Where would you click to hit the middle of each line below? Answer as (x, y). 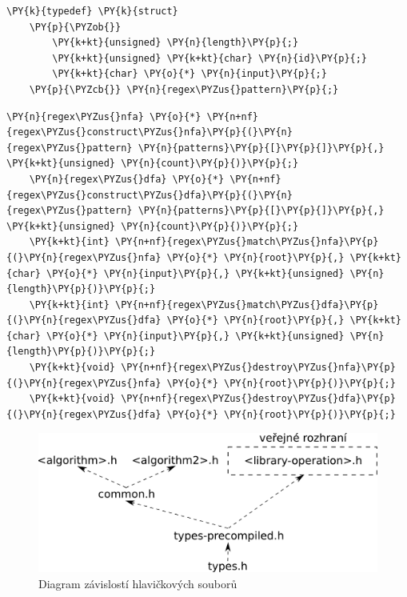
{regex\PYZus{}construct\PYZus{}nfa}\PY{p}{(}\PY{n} (150, 132)
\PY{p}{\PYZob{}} (75, 27)
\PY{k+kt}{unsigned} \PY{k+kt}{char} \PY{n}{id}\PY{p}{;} (210, 58)
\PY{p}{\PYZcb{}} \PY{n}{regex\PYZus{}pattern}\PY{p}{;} (184, 89)
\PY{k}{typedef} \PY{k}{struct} (92, 11)
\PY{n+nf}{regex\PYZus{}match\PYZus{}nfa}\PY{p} (247, 242)
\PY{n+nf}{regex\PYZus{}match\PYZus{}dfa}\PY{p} (247, 305)
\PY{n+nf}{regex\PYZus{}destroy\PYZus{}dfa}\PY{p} (258, 399)
